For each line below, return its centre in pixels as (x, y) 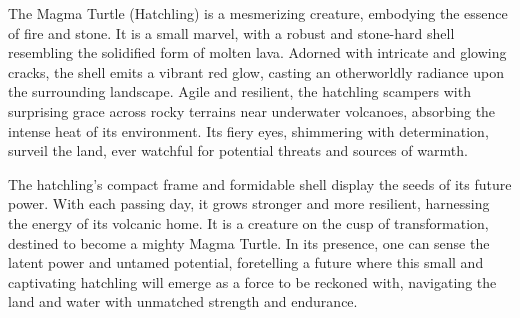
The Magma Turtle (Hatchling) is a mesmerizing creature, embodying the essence (258, 13)
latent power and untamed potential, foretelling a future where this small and (246, 262)
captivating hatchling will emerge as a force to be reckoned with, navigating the (252, 281)
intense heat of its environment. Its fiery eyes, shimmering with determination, (248, 130)
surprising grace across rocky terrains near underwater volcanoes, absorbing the (252, 110)
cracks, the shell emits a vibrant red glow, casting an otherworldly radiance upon (256, 71)
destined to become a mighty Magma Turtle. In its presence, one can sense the (249, 242)
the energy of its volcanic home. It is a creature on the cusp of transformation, (248, 222)
